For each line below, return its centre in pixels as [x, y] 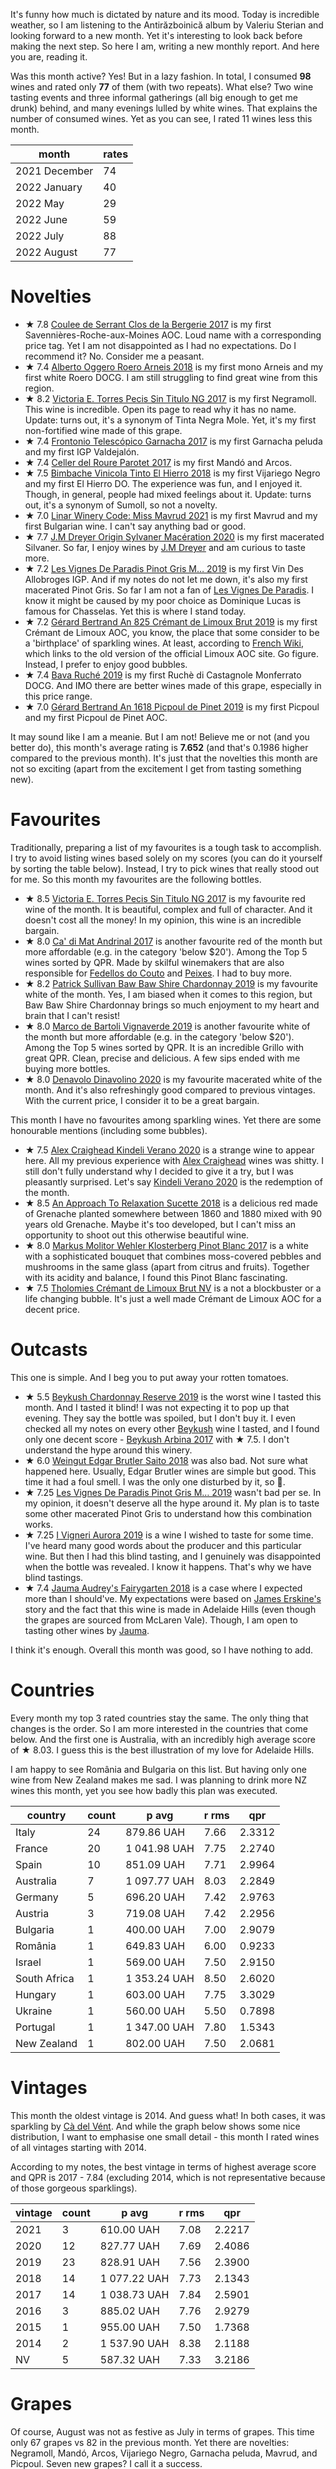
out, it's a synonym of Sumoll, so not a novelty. [121, 505]
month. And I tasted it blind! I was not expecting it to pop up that [157, 1407]
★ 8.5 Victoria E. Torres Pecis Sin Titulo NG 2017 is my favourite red [165, 898]
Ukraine [34, 2011]
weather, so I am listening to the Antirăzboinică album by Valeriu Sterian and [167, 25]
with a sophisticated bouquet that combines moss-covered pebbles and [173, 1256]
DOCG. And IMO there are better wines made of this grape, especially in [173, 685]
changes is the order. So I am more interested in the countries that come [159, 1728]
